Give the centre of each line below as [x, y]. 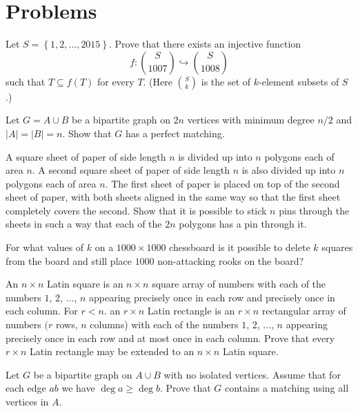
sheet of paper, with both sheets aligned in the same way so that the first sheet [173, 197]
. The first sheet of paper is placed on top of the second [222, 183]
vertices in [27, 401]
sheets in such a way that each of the [84, 224]
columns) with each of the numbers [164, 324]
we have [78, 388]
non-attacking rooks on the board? [231, 260]
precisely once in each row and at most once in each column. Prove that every [170, 338]
